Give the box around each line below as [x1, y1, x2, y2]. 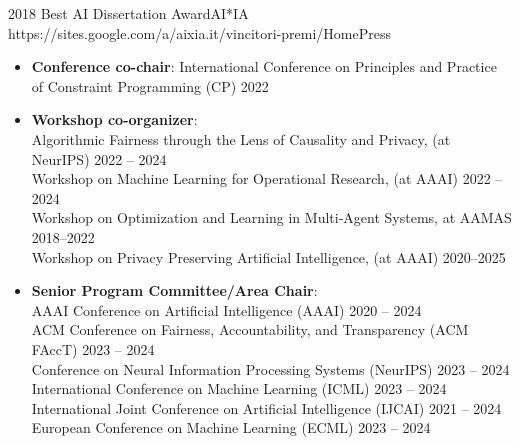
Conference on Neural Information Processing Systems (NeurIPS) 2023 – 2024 [31, 358, 510, 379]
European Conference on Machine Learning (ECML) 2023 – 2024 [31, 417, 431, 438]
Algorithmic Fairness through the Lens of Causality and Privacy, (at [31, 128, 451, 149]
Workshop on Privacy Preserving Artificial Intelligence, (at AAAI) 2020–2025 [31, 246, 506, 267]
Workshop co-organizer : [31, 109, 198, 130]
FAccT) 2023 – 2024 [31, 338, 155, 359]
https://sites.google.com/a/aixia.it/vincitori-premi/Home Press [8, 22, 391, 43]
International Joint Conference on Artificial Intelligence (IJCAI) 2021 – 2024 [31, 397, 502, 418]
